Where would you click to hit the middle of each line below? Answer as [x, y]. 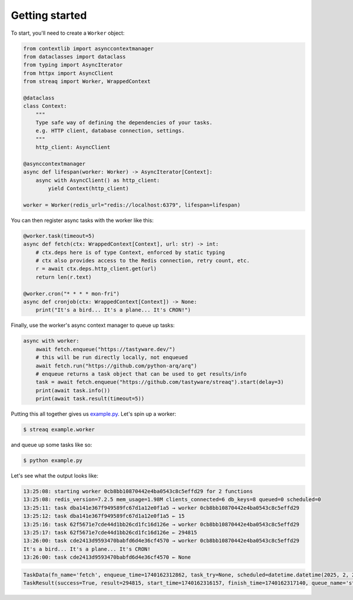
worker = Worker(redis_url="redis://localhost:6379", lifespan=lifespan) [132, 205]
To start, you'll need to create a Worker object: [68, 33]
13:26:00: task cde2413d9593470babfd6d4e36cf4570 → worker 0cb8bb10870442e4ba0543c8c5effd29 [161, 541]
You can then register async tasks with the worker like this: [82, 220]
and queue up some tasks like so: [51, 445]
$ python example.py [53, 460]
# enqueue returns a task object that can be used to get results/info [141, 374]
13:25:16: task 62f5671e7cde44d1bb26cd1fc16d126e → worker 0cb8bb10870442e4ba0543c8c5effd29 [161, 524]
